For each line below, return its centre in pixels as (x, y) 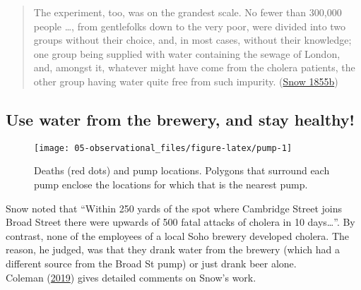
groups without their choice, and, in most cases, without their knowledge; (193, 40)
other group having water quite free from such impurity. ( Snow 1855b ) (186, 81)
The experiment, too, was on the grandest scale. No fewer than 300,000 (188, 12)
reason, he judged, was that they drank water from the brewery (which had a (173, 249)
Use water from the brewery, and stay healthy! (180, 119)
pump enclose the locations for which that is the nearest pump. (171, 185)
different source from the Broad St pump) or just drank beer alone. (151, 263)
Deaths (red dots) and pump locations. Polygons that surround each (182, 170)
